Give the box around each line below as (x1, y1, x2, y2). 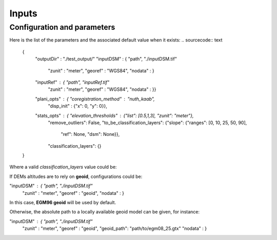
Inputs (9, 8, 38, 19)
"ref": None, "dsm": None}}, (61, 131, 120, 137)
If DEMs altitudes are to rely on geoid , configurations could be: (9, 173, 143, 179)
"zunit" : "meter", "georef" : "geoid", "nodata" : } (22, 190, 124, 196)
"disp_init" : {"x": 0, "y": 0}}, (48, 103, 107, 109)
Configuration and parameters (9, 23, 115, 32)
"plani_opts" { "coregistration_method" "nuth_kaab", (35, 95, 155, 102)
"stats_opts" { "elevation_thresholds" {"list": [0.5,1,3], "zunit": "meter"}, (35, 112, 194, 118)
